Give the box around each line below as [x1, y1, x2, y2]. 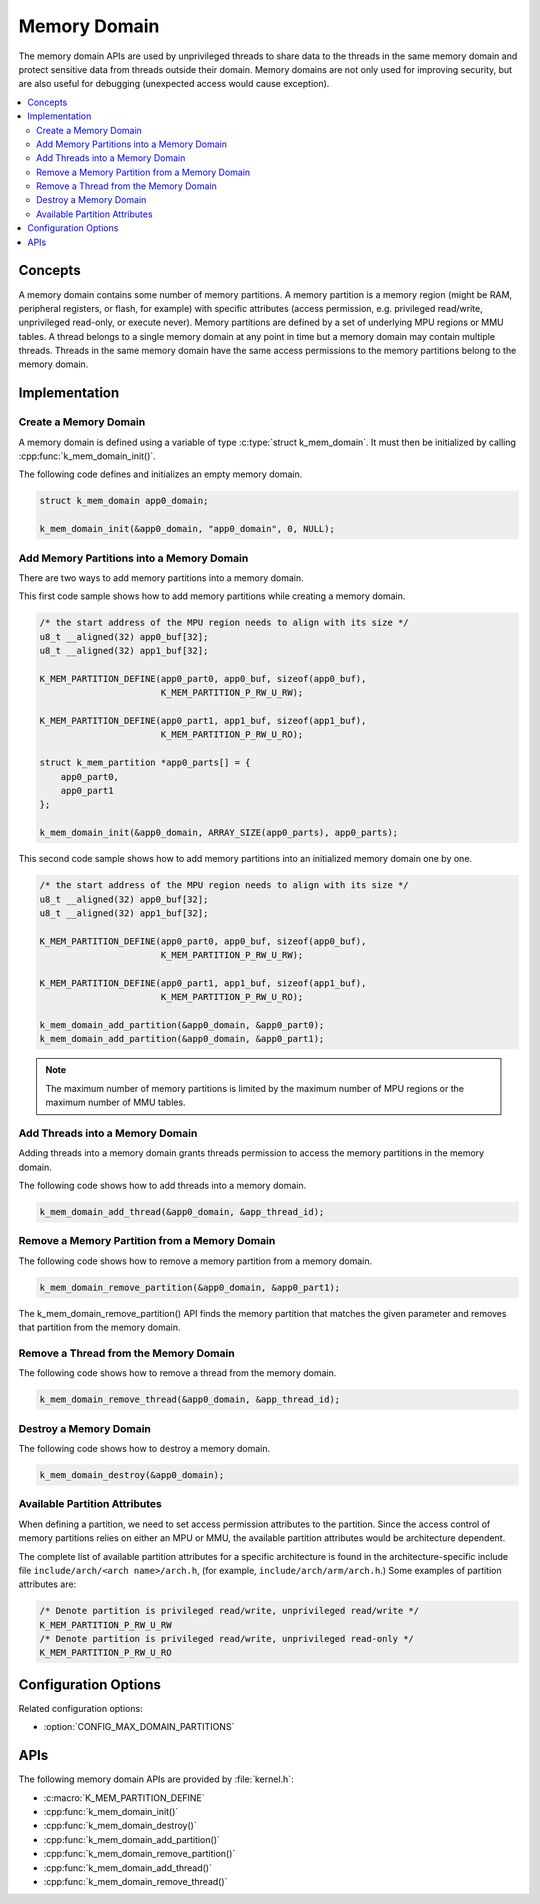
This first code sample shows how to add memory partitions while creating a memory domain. [18, 590, 406, 602]
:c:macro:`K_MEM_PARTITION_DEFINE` [43, 1791, 205, 1804]
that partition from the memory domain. [18, 1321, 181, 1334]
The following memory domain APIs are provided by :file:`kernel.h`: [18, 1773, 294, 1785]
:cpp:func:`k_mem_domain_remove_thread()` [43, 1876, 228, 1888]
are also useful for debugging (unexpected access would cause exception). [18, 78, 330, 90]
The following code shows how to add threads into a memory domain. [18, 1180, 307, 1192]
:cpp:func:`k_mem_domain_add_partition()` [43, 1833, 220, 1845]
